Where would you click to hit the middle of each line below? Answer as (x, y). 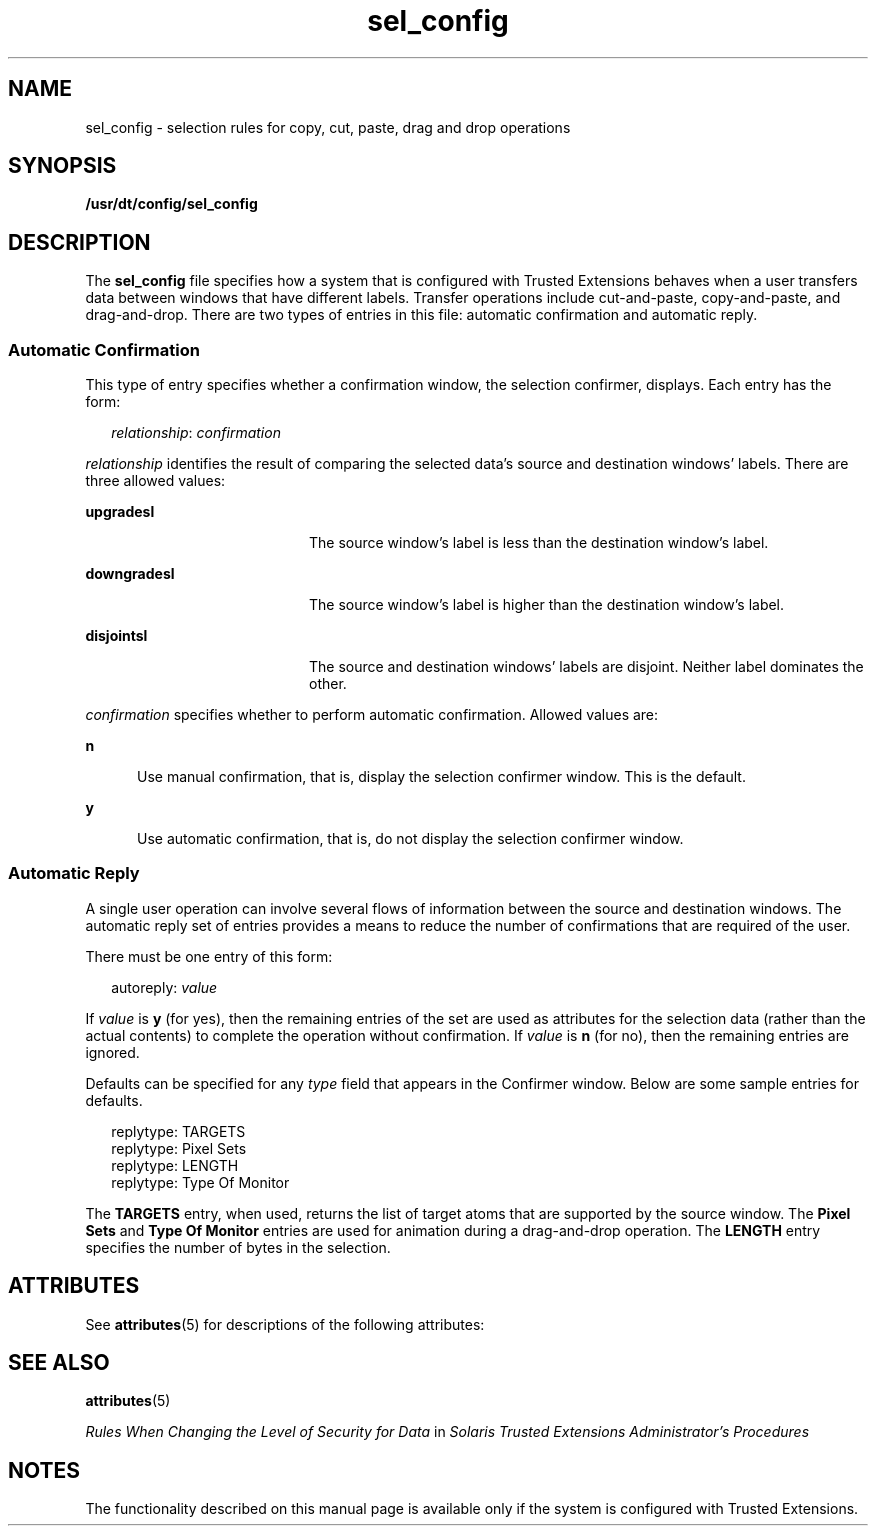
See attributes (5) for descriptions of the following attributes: (285, 1324)
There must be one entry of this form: (209, 956)
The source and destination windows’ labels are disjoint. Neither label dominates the (586, 667)
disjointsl (116, 636)
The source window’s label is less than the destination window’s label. (539, 543)
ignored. (112, 1052)
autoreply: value (164, 987)
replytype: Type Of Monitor (200, 1182)
